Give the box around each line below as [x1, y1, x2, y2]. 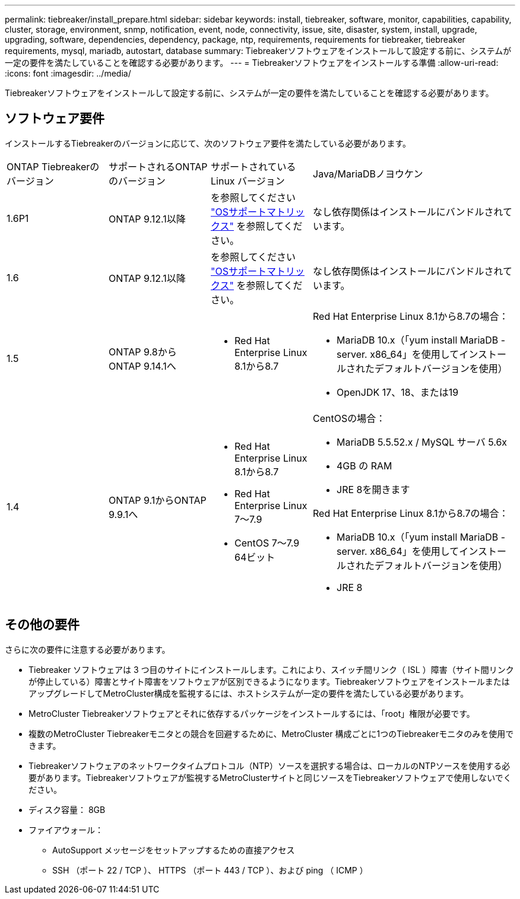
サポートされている [211, 160, 296, 173]
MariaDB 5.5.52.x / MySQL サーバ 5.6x [337, 436, 508, 448]
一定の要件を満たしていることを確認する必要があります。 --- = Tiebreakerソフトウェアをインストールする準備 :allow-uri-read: [5, 58, 499, 68]
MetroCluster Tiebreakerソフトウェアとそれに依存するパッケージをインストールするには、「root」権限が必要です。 [28, 708, 475, 719]
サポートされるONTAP [109, 160, 208, 173]
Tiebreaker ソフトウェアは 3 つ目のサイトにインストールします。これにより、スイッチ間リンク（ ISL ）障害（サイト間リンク [28, 664, 514, 675]
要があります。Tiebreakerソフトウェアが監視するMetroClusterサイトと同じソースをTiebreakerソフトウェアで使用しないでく [28, 772, 512, 783]
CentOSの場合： [313, 412, 386, 424]
